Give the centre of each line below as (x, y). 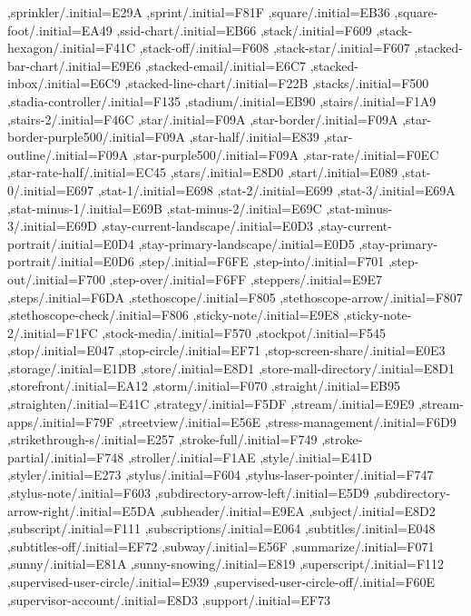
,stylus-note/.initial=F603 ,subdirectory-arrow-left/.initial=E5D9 (188, 493)
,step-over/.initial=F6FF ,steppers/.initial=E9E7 (246, 278)
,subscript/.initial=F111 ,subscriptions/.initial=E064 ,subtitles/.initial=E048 (221, 528)
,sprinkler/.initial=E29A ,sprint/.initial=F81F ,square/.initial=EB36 (199, 12)
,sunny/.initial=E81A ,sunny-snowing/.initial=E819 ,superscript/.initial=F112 (226, 564)
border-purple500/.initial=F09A (96, 137)
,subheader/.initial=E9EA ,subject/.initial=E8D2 (298, 510)
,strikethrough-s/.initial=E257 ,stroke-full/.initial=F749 (162, 439)
